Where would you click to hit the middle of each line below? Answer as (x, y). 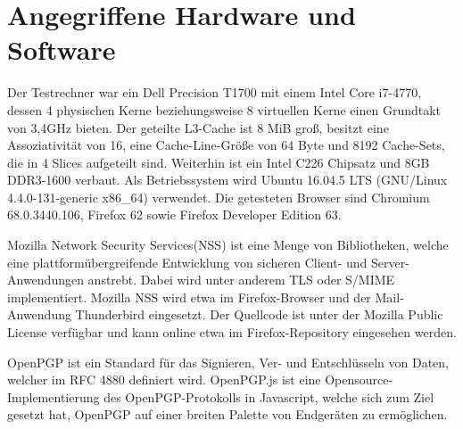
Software (62, 49)
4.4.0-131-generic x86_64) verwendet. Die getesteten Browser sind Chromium (219, 197)
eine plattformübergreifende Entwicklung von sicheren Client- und (187, 262)
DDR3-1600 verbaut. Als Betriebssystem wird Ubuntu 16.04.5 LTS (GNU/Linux (227, 180)
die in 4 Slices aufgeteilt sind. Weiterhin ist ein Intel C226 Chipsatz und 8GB (219, 162)
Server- (390, 262)
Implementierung (54, 396)
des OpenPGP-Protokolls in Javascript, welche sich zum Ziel (269, 396)
